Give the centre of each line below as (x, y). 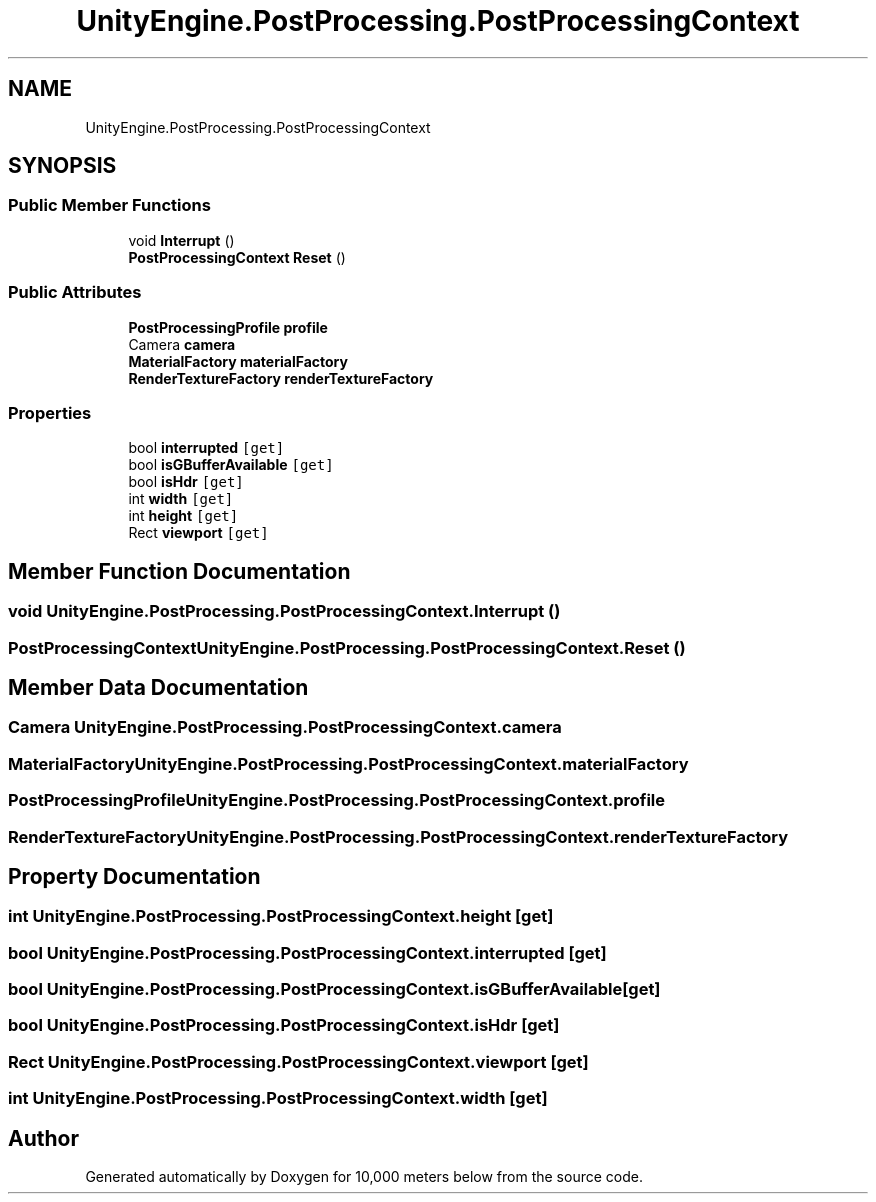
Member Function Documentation (179, 571)
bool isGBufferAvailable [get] (231, 465)
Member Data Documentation (158, 687)
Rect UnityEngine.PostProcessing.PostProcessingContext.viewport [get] (298, 1061)
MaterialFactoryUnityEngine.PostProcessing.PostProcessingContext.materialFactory (348, 763)
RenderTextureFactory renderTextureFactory (281, 378)
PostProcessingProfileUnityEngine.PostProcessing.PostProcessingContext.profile (337, 800)
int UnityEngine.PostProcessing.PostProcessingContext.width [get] (278, 1098)
